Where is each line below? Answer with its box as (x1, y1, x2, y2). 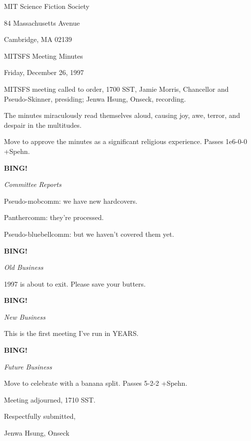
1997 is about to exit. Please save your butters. (4, 278, 146, 289)
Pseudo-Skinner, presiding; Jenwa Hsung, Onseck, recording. (4, 93, 186, 104)
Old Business (4, 262, 43, 272)
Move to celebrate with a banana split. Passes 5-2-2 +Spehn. (4, 378, 188, 388)
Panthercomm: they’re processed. (4, 212, 104, 222)
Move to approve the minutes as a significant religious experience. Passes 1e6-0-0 (4, 136, 247, 147)
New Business (4, 311, 46, 322)
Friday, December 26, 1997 (4, 67, 84, 77)
